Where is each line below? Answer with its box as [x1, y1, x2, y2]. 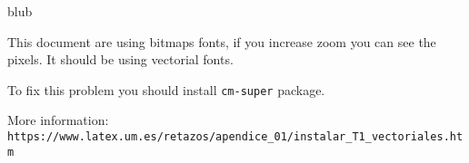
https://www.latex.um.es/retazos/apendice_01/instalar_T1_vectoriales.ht [7, 130, 464, 144]
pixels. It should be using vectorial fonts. [7, 50, 234, 69]
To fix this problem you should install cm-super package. [7, 80, 325, 99]
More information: [7, 110, 109, 129]
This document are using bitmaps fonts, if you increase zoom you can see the [7, 32, 436, 51]
